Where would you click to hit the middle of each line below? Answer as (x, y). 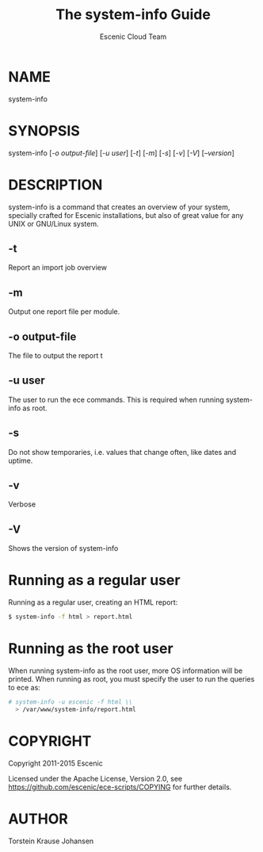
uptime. (21, 460)
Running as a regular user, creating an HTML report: (93, 602)
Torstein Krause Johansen (51, 841)
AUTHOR (38, 819)
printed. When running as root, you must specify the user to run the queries (131, 679)
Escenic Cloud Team (133, 36)
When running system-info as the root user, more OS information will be (126, 671)
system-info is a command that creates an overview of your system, (119, 207)
